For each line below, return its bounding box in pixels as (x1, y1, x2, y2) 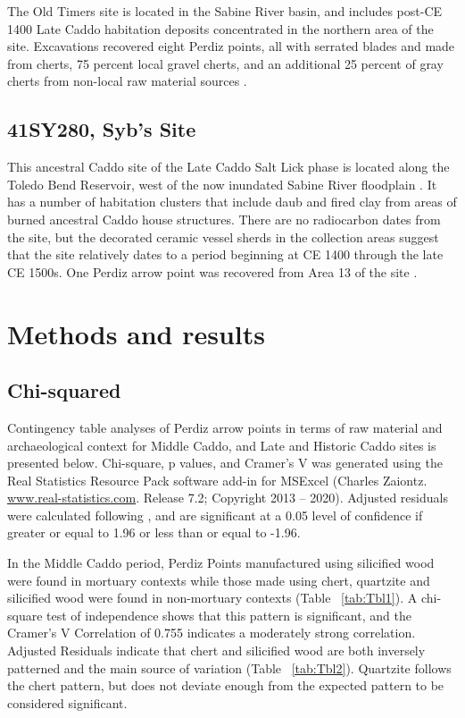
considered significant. (7, 693, 128, 712)
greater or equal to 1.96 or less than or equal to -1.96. (7, 523, 301, 542)
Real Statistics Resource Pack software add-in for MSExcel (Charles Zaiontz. (7, 470, 428, 489)
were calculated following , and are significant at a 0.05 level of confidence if (7, 505, 423, 524)
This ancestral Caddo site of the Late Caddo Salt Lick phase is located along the (7, 157, 450, 176)
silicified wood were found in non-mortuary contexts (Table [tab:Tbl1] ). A (7, 588, 418, 607)
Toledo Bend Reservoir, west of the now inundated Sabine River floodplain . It (7, 174, 437, 193)
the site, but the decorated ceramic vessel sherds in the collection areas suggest (7, 227, 439, 246)
